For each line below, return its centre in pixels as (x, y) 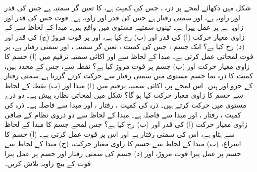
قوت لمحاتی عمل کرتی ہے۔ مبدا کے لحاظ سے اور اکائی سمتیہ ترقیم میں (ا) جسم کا (129, 56)
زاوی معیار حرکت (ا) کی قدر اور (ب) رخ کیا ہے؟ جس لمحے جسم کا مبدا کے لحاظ (126, 124)
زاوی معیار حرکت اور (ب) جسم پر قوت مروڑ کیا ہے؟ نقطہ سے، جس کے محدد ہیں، (127, 66)
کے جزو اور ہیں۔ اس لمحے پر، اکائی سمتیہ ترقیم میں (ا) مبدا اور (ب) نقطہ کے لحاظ (128, 85)
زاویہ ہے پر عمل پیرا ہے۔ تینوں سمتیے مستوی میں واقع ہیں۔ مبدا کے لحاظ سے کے (124, 27)
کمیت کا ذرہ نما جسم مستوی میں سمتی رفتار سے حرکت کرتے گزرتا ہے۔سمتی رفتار (129, 76)
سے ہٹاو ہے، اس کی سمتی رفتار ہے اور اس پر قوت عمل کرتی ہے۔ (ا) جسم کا (120, 134)
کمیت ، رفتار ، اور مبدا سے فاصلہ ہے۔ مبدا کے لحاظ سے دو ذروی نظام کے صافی (123, 114)
